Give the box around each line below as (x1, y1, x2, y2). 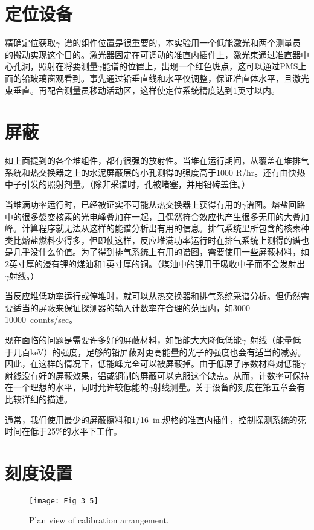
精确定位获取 (5, 36, 56, 49)
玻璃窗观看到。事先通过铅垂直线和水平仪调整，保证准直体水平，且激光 (30, 71, 309, 84)
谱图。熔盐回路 (246, 198, 306, 210)
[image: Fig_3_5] (29, 496, 98, 505)
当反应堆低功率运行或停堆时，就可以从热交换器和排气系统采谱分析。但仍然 (5, 289, 301, 302)
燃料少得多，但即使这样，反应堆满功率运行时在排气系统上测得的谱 (38, 233, 301, 246)
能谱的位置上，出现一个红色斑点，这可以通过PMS (102, 60, 298, 73)
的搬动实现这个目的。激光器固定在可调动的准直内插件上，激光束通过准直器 (5, 48, 301, 60)
